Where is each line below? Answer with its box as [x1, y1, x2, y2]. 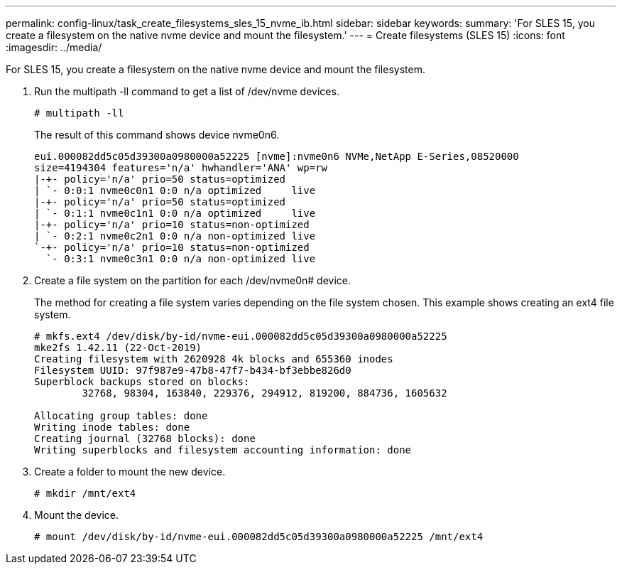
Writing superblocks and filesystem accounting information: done [34, 444, 412, 456]
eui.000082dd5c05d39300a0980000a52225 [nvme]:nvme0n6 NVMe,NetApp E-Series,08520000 [34, 151, 519, 162]
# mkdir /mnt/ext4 [34, 488, 136, 499]
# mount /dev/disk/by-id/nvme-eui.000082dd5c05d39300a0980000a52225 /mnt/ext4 [34, 531, 484, 542]
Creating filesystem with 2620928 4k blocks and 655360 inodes [34, 353, 393, 365]
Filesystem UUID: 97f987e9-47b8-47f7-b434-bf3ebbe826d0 [34, 365, 351, 376]
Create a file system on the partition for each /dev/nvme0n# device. [34, 274, 351, 286]
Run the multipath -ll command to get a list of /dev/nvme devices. [34, 85, 339, 97]
